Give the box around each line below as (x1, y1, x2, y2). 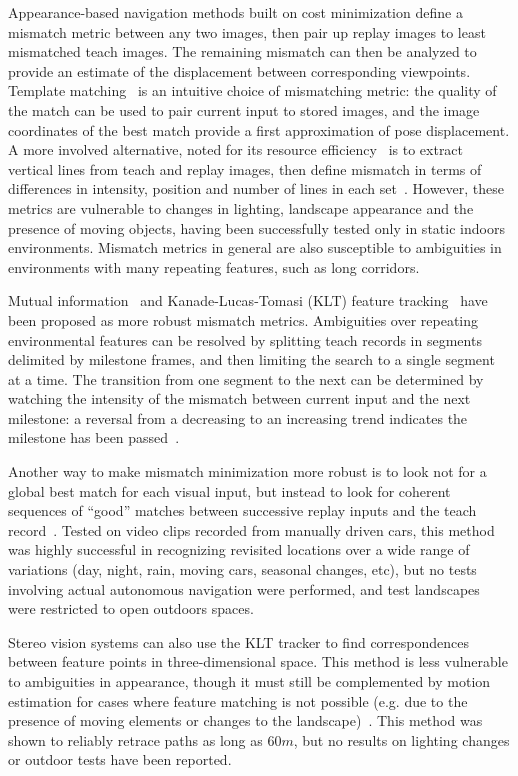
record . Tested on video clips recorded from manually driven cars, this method (8, 519, 495, 540)
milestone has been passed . (8, 427, 180, 448)
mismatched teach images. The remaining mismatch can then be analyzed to (8, 41, 477, 62)
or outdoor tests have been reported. (8, 749, 232, 770)
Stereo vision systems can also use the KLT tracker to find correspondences (8, 631, 470, 652)
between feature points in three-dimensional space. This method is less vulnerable (8, 651, 508, 672)
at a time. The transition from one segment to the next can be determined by (8, 368, 484, 389)
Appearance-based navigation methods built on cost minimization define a (8, 2, 463, 22)
